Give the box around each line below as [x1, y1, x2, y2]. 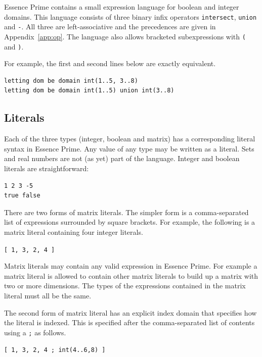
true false [4, 192, 40, 199]
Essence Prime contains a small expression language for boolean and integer [4, 2, 239, 12]
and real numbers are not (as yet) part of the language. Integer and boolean [4, 153, 240, 164]
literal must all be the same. [4, 290, 92, 300]
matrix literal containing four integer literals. [4, 226, 143, 237]
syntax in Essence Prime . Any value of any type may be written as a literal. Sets [4, 143, 254, 154]
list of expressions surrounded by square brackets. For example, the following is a [4, 217, 255, 227]
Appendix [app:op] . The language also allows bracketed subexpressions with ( [4, 31, 246, 41]
